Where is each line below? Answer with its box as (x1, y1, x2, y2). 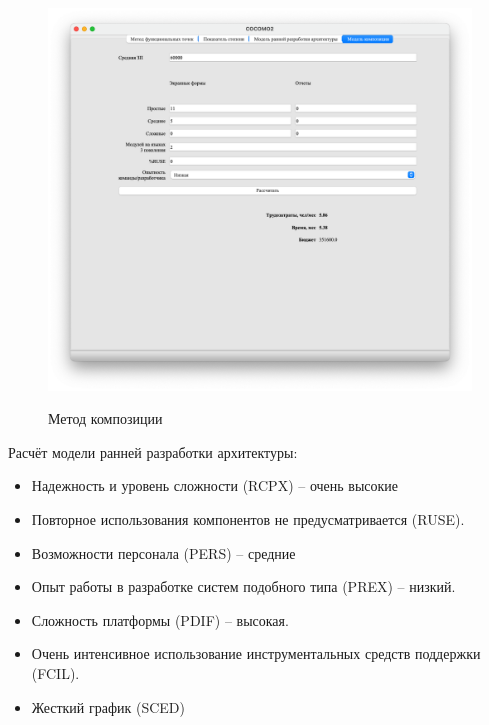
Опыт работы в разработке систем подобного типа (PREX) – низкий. (31, 576, 456, 597)
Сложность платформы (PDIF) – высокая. (31, 609, 289, 630)
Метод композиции (48, 408, 163, 429)
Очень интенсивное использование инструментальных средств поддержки (31, 643, 481, 664)
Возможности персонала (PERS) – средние (31, 542, 296, 563)
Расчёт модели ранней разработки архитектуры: (8, 441, 298, 462)
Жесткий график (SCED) (31, 696, 185, 717)
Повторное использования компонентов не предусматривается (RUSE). (31, 508, 465, 529)
